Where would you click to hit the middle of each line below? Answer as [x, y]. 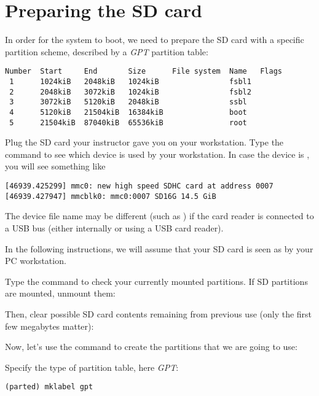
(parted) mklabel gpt [49, 387]
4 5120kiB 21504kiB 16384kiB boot [128, 112]
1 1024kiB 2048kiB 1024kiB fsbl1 [130, 81]
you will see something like [55, 166]
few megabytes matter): [49, 326]
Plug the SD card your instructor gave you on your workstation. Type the [144, 142]
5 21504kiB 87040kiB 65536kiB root [128, 122]
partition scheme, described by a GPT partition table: [107, 51]
